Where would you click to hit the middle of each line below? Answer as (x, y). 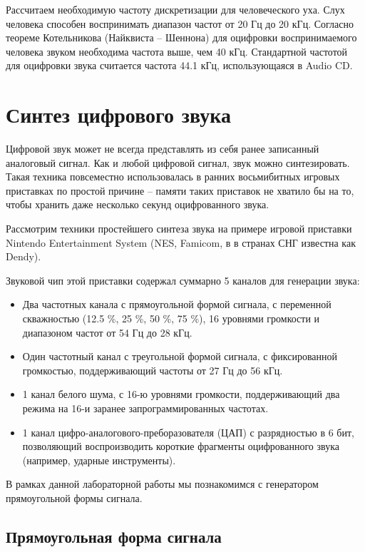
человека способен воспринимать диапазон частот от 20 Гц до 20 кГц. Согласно (180, 23)
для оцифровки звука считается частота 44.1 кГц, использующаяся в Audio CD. (179, 65)
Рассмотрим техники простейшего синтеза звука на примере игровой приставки (179, 229)
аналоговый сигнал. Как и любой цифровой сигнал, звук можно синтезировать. (178, 162)
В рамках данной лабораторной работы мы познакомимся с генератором (162, 484)
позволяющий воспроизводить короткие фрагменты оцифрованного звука (181, 446)
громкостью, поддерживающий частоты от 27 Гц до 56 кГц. (153, 370)
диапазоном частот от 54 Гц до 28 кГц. (107, 332)
